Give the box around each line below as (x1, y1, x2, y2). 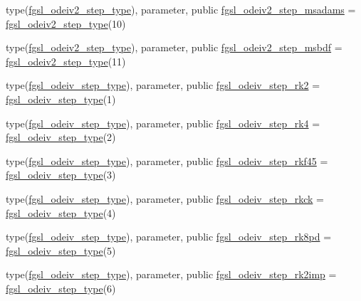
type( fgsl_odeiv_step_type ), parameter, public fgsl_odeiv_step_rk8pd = (6, 229, 332, 244)
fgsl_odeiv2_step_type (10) (6, 16, 126, 31)
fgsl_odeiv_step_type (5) (6, 243, 116, 258)
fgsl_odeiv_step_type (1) (6, 91, 116, 106)
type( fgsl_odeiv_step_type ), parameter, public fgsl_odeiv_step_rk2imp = (6, 267, 337, 282)
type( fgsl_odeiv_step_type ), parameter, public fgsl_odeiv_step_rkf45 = (6, 153, 328, 168)
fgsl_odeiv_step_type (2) (6, 130, 116, 144)
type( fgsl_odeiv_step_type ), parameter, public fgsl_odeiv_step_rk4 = (6, 115, 320, 130)
